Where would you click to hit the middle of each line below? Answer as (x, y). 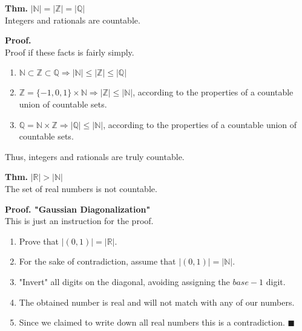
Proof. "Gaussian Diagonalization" (78, 209)
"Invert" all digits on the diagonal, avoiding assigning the (124, 281)
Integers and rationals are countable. (73, 20)
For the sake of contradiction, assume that (97, 261)
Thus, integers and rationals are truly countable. (95, 156)
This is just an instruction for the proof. (79, 221)
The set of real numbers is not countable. (81, 188)
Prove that (39, 241)
